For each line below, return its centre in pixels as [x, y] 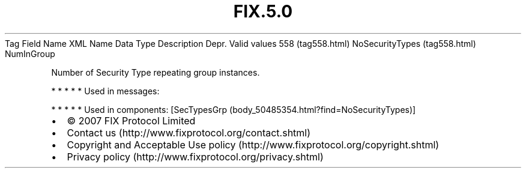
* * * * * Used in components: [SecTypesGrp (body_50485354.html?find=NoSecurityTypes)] [234, 109]
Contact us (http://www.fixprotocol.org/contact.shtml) [189, 132]
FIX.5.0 [263, 11]
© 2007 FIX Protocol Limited [131, 120]
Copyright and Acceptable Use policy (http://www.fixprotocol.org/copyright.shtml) [253, 144]
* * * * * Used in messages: [105, 91]
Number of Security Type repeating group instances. [156, 72]
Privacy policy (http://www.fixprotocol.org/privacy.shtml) [195, 156]
